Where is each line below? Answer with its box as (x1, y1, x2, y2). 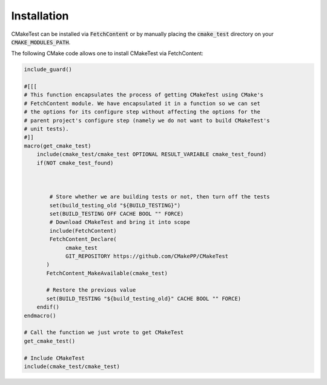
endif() (36, 304, 60, 310)
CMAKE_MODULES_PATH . (11, 38, 71, 45)
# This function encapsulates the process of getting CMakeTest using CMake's (24, 92, 263, 98)
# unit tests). (24, 126, 69, 133)
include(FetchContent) (49, 227, 117, 234)
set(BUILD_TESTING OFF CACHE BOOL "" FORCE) (49, 210, 184, 217)
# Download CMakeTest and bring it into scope (49, 219, 190, 226)
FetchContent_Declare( (49, 236, 117, 243)
